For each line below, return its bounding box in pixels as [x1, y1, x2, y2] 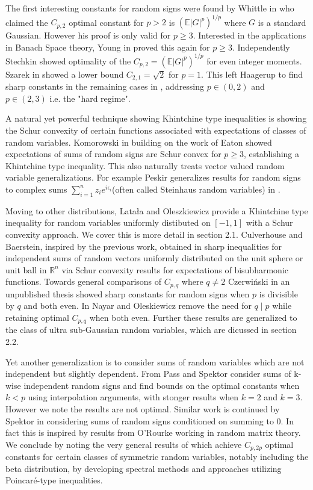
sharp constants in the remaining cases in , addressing [5, 80, 205, 93]
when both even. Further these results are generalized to [89, 311, 297, 323]
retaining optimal [5, 311, 69, 323]
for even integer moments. [206, 54, 302, 67]
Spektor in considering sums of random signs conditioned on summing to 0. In [5, 414, 294, 427]
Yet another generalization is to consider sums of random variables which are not [5, 355, 305, 368]
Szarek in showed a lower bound [5, 67, 124, 80]
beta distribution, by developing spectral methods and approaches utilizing [5, 462, 282, 474]
